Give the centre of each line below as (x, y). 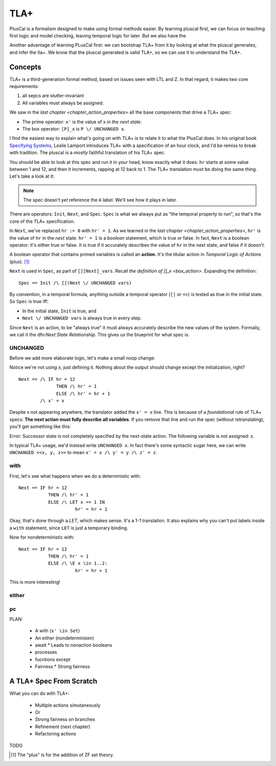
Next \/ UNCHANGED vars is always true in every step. (82, 318)
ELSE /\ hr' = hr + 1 (83, 393)
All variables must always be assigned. (63, 103)
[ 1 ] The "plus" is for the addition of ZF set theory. (63, 755)
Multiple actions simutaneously (68, 705)
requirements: (24, 87)
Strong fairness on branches (65, 719)
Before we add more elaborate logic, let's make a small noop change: (82, 358)
